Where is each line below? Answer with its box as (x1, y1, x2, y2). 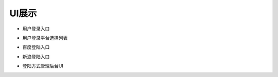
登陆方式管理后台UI (22, 63, 64, 69)
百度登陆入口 (22, 44, 50, 50)
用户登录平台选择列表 (22, 35, 68, 41)
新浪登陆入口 (22, 54, 50, 60)
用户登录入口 (22, 25, 50, 32)
